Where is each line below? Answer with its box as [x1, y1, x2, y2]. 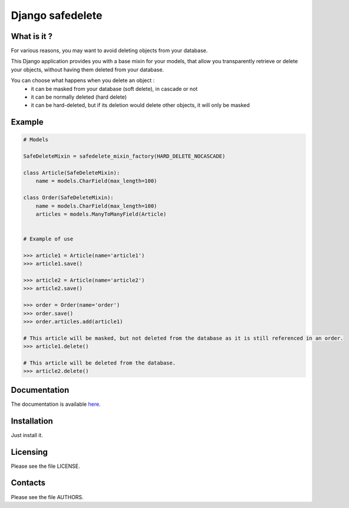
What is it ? [11, 31, 53, 41]
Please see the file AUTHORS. [11, 493, 84, 500]
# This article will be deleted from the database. [23, 359, 176, 366]
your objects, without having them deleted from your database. [11, 66, 164, 73]
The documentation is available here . [11, 400, 101, 408]
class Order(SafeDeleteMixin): [23, 194, 114, 201]
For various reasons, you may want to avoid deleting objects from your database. [11, 47, 208, 54]
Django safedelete [11, 9, 103, 22]
